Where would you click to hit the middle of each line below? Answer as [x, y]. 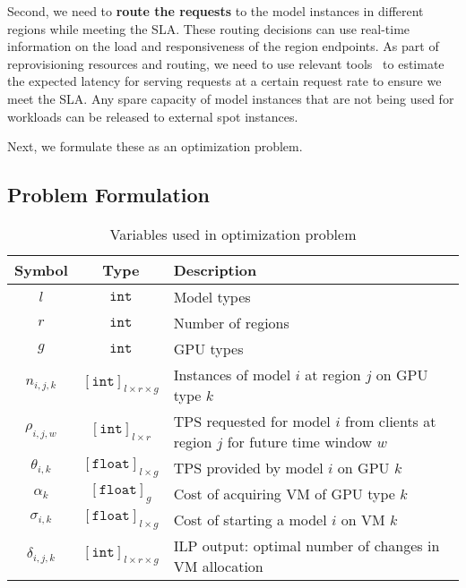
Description [215, 269]
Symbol [41, 269]
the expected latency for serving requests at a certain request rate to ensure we [224, 81]
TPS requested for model [252, 421]
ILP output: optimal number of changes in [306, 545]
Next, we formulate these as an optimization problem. [155, 146]
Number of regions [231, 322]
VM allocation [218, 566]
